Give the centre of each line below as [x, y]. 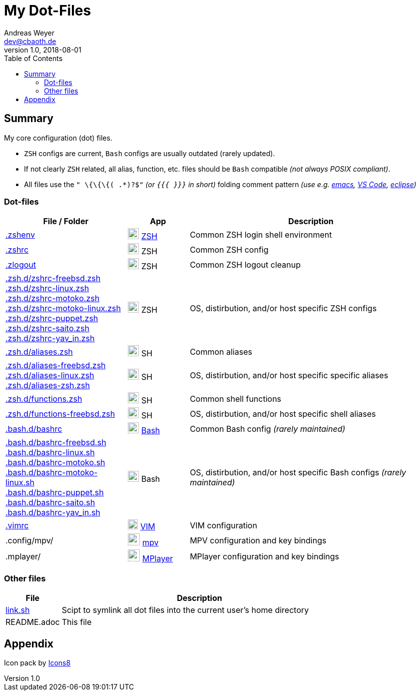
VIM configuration [223, 526]
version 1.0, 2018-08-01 [43, 50]
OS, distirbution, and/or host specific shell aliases [283, 414]
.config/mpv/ [29, 541]
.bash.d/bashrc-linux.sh [50, 453]
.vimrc [17, 526]
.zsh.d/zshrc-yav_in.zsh [50, 338]
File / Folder [66, 221]
